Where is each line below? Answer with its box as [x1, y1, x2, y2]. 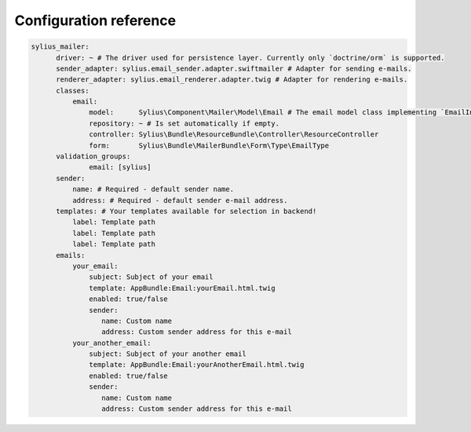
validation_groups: [56, 152, 131, 161]
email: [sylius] [89, 163, 152, 172]
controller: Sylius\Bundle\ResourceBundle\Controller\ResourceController [89, 130, 379, 139]
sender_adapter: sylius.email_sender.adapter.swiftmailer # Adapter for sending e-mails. [56, 64, 412, 73]
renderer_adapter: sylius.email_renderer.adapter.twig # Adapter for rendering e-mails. [56, 75, 408, 84]
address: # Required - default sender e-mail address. [71, 196, 288, 205]
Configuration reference [14, 12, 177, 29]
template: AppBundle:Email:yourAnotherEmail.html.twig [89, 361, 305, 369]
